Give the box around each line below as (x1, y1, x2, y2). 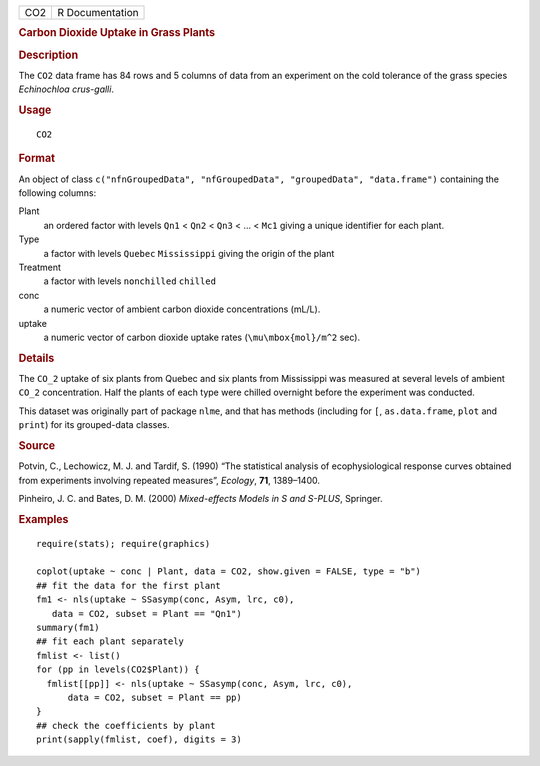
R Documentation (56, 6, 139, 19)
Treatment (18, 261, 62, 273)
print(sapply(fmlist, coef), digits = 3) (36, 734, 242, 745)
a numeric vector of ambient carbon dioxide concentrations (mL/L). (43, 303, 321, 315)
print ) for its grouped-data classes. (18, 419, 170, 431)
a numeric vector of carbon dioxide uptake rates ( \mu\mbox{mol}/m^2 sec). (43, 331, 361, 343)
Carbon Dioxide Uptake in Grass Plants (18, 26, 215, 40)
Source (18, 438, 56, 452)
